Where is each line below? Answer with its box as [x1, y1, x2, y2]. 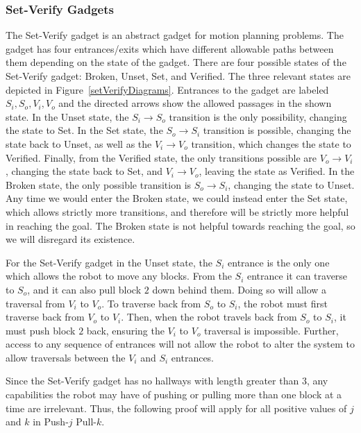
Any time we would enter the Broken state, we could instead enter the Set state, [6, 191, 348, 205]
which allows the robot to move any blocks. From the [6, 269, 232, 283]
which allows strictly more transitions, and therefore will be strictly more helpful [6, 204, 349, 219]
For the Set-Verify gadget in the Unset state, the [6, 255, 212, 269]
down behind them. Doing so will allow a [152, 282, 327, 296]
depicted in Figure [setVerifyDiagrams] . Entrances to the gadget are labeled [6, 82, 329, 96]
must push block [6, 323, 76, 337]
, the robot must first [237, 296, 328, 310]
